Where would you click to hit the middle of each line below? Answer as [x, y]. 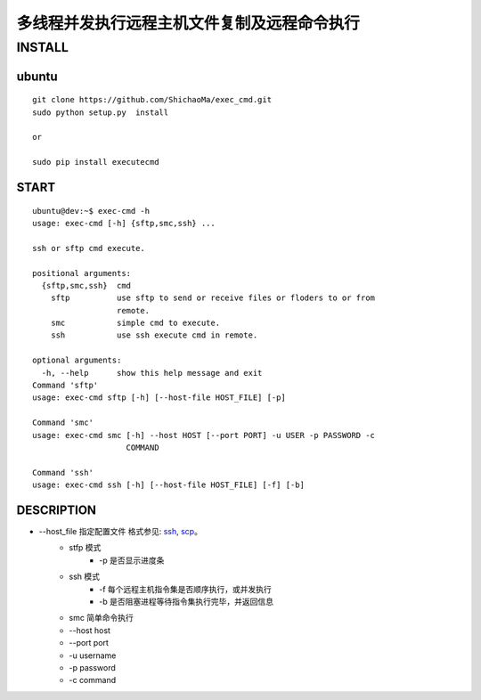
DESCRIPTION [57, 510]
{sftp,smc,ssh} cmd [86, 285]
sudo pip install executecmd [96, 162]
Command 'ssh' [63, 472]
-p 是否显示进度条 [132, 560]
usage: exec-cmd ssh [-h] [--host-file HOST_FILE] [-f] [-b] [168, 485]
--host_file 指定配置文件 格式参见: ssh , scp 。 [120, 532]
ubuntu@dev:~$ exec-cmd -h [91, 211]
